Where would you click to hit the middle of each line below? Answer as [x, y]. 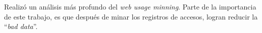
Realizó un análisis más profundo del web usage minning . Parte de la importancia [130, 6]
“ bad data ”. [21, 26]
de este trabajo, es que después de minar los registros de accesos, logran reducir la [131, 16]
